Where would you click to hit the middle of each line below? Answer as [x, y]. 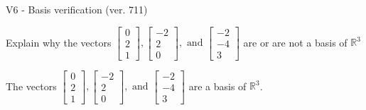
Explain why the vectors [59, 42]
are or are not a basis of [295, 42]
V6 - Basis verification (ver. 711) [77, 9]
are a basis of [217, 86]
